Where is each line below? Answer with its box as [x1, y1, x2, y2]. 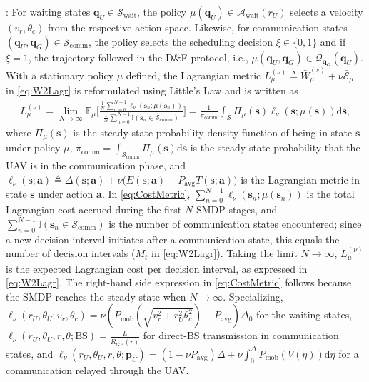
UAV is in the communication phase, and [6, 158, 186, 173]
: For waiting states [6, 4, 91, 19]
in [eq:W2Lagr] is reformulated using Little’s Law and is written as [6, 83, 298, 98]
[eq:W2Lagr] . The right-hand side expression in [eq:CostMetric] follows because [6, 275, 352, 290]
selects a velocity [290, 4, 363, 19]
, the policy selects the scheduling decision [88, 34, 273, 49]
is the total [306, 186, 355, 201]
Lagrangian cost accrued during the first [6, 202, 182, 217]
